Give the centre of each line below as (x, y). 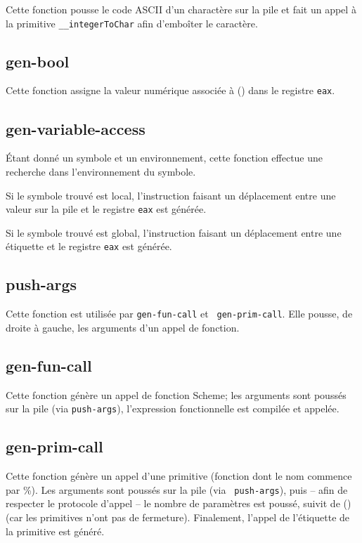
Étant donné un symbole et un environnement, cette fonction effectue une (164, 158)
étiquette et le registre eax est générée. (89, 246)
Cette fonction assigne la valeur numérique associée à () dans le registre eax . (170, 90)
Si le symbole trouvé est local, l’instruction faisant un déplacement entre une (171, 195)
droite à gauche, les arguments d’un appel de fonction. (123, 327)
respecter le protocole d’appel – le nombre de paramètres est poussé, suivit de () (179, 503)
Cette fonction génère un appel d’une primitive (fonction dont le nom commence (179, 476)
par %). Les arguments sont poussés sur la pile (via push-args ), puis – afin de (177, 489)
